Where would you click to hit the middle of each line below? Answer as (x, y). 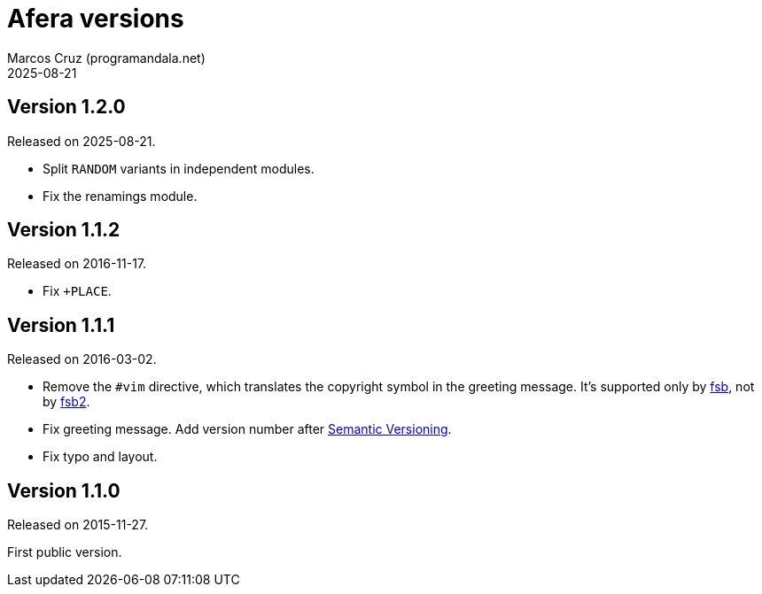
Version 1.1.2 (64, 230)
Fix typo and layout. (100, 457)
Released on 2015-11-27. (78, 525)
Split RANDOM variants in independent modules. (179, 168)
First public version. (65, 552)
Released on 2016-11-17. (77, 264)
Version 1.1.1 (61, 325)
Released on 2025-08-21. (82, 141)
